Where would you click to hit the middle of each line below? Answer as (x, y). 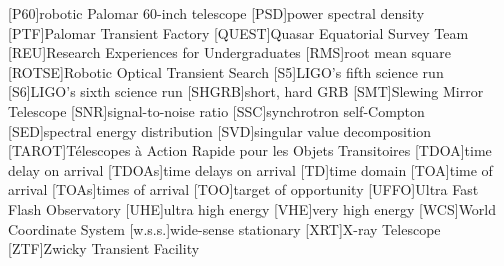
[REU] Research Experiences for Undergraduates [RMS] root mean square (229, 52)
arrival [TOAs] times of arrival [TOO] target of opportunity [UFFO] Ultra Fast (243, 189)
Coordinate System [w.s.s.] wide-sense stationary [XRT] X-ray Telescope (224, 228)
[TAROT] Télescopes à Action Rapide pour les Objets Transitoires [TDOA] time (250, 150)
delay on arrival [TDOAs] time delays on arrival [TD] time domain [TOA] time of (250, 169)
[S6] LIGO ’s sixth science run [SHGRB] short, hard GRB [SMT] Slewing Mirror (246, 91)
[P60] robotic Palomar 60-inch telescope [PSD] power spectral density (216, 13)
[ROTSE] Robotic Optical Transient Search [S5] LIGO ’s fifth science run (226, 71)
